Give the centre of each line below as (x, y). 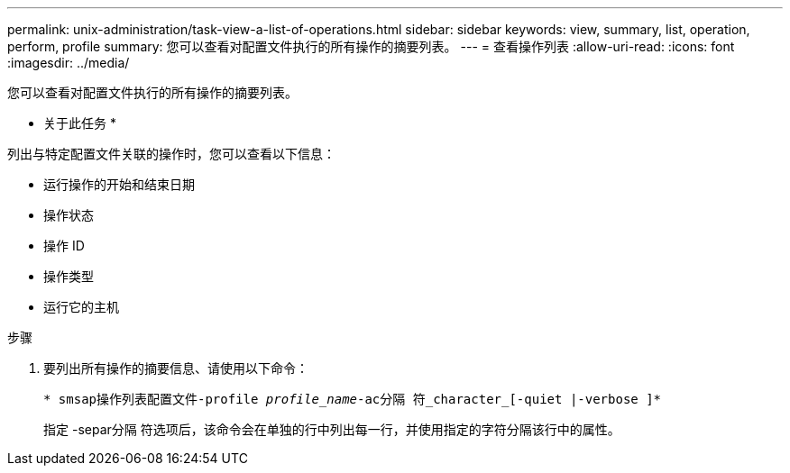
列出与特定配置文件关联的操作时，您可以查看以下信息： (171, 154)
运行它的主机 (81, 307)
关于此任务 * (80, 123)
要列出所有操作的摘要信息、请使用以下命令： (176, 368)
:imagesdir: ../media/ (69, 63)
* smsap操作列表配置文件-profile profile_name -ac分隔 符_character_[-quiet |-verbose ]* (353, 399)
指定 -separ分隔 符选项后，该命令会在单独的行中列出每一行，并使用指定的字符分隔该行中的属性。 (332, 429)
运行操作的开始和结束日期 (119, 184)
